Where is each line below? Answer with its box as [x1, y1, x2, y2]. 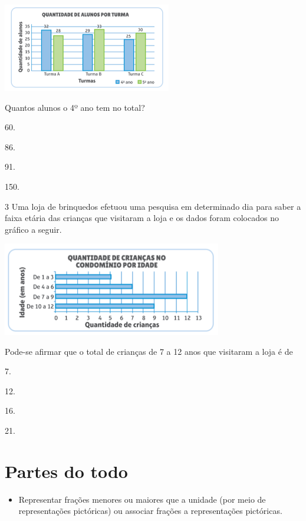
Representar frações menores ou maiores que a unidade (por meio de [18, 493, 266, 505]
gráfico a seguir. [5, 223, 62, 235]
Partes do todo [5, 459, 128, 483]
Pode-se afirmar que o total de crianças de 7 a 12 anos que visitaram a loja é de [5, 345, 293, 357]
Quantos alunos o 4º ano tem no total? [5, 101, 145, 113]
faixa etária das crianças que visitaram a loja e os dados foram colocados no [5, 212, 279, 224]
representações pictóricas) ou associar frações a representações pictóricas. [18, 504, 282, 517]
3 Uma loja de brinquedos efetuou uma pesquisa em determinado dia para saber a [5, 200, 301, 212]
